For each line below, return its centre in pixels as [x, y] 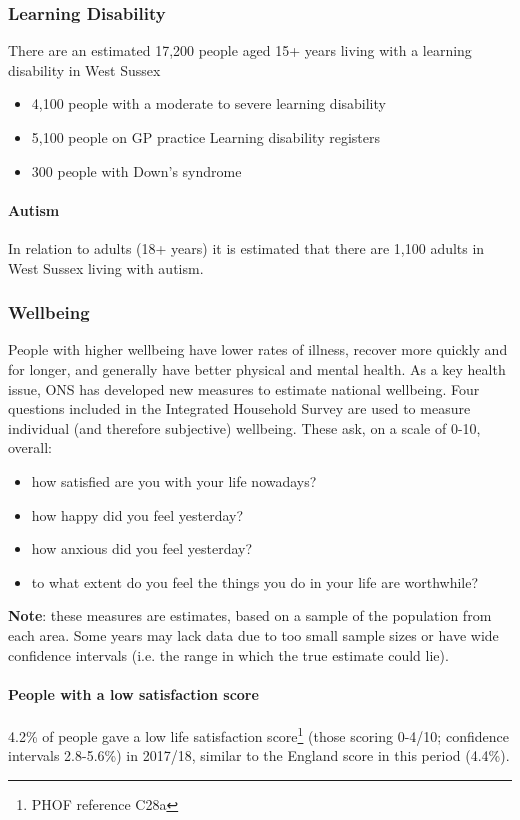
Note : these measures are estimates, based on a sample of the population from [250, 615]
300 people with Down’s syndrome [136, 170]
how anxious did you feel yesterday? [142, 548]
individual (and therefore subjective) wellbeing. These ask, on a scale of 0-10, [244, 427]
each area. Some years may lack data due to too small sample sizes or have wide [253, 634]
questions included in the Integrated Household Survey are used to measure [239, 408]
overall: [30, 447]
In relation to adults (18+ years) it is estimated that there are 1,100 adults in [246, 247]
